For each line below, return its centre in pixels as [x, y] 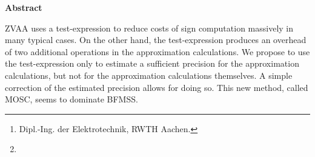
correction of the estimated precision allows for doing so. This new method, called [157, 87]
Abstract [24, 7]
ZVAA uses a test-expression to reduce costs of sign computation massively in [149, 28]
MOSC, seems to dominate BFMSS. [71, 99]
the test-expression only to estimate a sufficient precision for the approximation [152, 63]
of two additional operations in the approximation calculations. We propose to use [157, 51]
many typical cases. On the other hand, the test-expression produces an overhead [156, 40]
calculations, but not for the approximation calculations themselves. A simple [149, 75]
